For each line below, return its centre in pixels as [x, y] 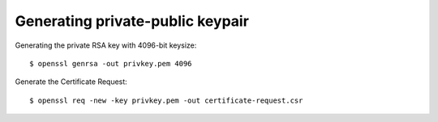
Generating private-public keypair [132, 21]
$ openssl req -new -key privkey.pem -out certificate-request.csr [166, 100]
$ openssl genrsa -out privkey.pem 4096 [111, 63]
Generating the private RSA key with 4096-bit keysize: [106, 45]
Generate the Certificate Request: [71, 82]
